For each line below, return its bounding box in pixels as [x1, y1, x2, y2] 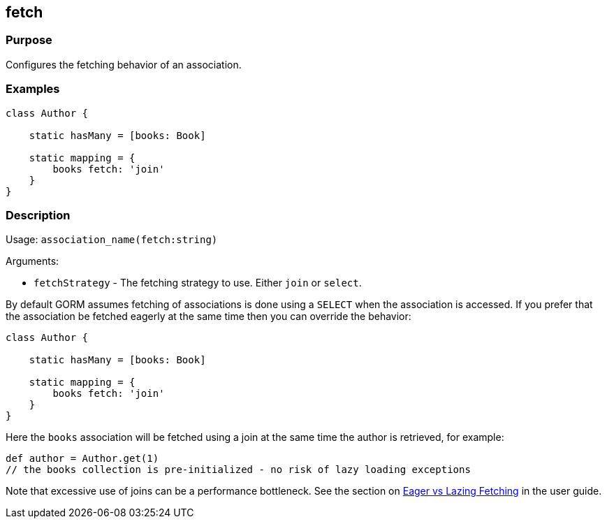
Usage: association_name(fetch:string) [6, 233, 218, 246]
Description [6, 208, 71, 222]
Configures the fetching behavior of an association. [6, 58, 242, 71]
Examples [6, 82, 60, 96]
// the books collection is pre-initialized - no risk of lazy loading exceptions [6, 464, 471, 476]
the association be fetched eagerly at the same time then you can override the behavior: [6, 310, 411, 323]
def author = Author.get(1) [6, 453, 159, 465]
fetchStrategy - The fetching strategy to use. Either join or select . [34, 277, 362, 289]
